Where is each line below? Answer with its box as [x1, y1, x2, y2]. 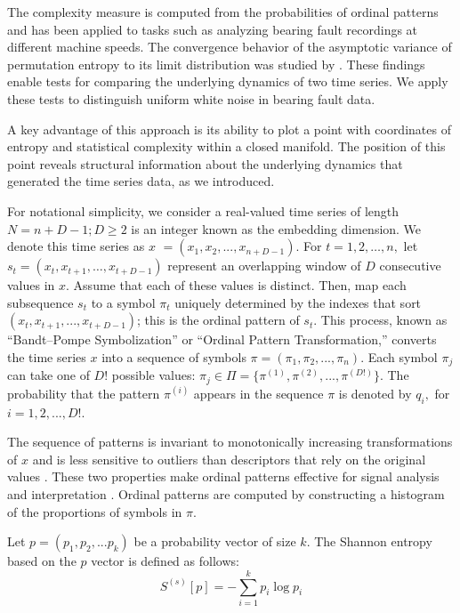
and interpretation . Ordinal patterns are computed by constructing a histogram [7, 484, 445, 503]
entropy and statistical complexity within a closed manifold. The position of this [7, 137, 446, 156]
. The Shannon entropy [306, 532, 432, 551]
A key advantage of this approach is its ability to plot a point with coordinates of [7, 119, 451, 138]
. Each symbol [360, 347, 438, 366]
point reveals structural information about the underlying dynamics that [7, 154, 403, 173]
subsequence [7, 293, 74, 311]
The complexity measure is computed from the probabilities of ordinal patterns [7, 3, 439, 20]
